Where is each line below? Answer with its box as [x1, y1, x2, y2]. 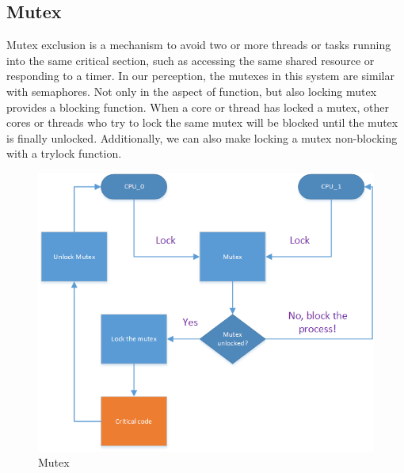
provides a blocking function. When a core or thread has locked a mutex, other [6, 98, 389, 115]
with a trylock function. [6, 145, 122, 162]
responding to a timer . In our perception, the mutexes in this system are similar [6, 67, 394, 84]
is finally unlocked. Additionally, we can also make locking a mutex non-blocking [6, 129, 398, 146]
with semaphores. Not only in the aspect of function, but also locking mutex [6, 82, 377, 99]
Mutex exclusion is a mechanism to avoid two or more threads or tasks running [6, 36, 391, 53]
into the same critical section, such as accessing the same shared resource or [6, 51, 375, 68]
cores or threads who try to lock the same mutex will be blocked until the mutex [6, 114, 398, 131]
